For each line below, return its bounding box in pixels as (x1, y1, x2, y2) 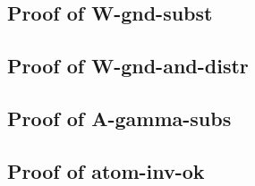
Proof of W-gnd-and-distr (7, 52, 249, 80)
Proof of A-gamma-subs (7, 104, 232, 131)
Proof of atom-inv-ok (7, 156, 205, 184)
